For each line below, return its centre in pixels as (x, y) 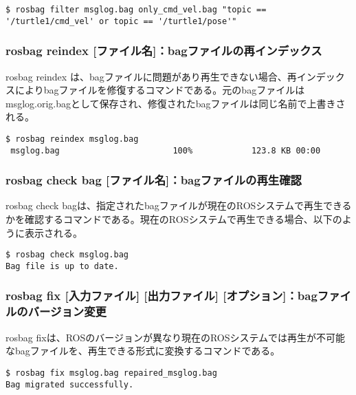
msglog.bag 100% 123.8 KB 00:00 (166, 150)
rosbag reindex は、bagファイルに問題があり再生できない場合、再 (151, 76)
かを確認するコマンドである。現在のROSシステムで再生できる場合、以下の (174, 219)
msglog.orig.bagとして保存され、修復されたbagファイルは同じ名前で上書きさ (176, 103)
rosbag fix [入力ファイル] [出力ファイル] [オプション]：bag (162, 296)
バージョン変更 (67, 311)
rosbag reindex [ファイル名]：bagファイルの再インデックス (164, 51)
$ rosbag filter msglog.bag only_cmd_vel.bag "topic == (136, 10)
